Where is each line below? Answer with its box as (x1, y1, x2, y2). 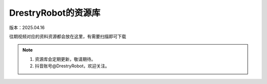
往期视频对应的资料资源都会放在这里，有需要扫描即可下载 (9, 33, 126, 39)
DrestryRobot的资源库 (9, 7, 101, 18)
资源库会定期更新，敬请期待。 (35, 56, 96, 62)
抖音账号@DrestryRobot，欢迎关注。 (35, 63, 110, 69)
